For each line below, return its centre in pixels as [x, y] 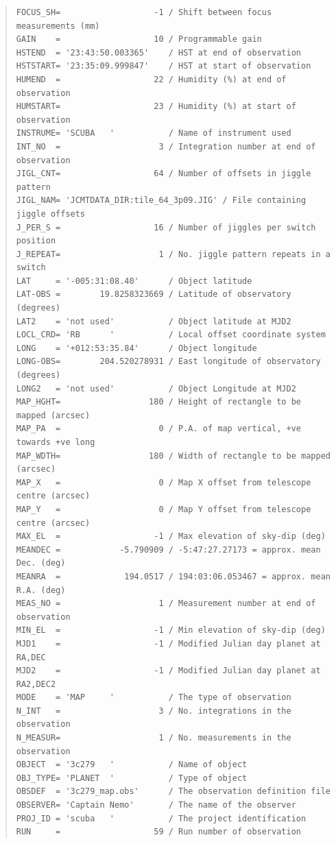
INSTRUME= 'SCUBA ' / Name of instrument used [154, 133]
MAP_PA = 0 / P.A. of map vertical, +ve [159, 429]
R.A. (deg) [41, 590]
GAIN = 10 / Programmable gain [139, 39]
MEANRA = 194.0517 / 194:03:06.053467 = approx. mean [173, 576]
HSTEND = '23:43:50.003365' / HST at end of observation [159, 52]
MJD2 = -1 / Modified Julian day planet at [168, 671]
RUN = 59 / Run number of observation [159, 832]
